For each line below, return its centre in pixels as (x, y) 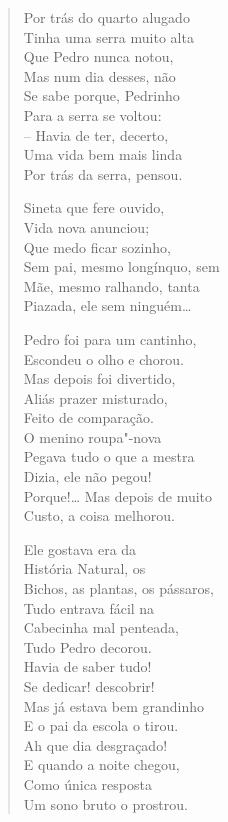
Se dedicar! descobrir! (89, 686)
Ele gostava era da (80, 548)
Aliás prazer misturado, (95, 397)
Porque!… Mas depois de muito (118, 495)
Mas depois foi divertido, (99, 378)
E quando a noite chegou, (101, 764)
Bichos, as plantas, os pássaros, (118, 588)
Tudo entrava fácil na (89, 607)
